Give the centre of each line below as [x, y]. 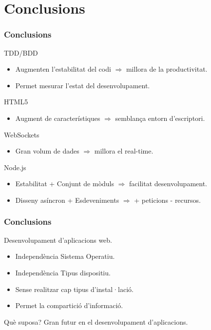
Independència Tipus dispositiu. [63, 272]
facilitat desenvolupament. [168, 184]
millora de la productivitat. [167, 69]
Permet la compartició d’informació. [69, 305]
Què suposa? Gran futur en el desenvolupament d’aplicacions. [96, 321]
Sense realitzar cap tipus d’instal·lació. [75, 289]
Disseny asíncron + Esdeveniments [67, 200]
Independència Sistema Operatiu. [65, 256]
